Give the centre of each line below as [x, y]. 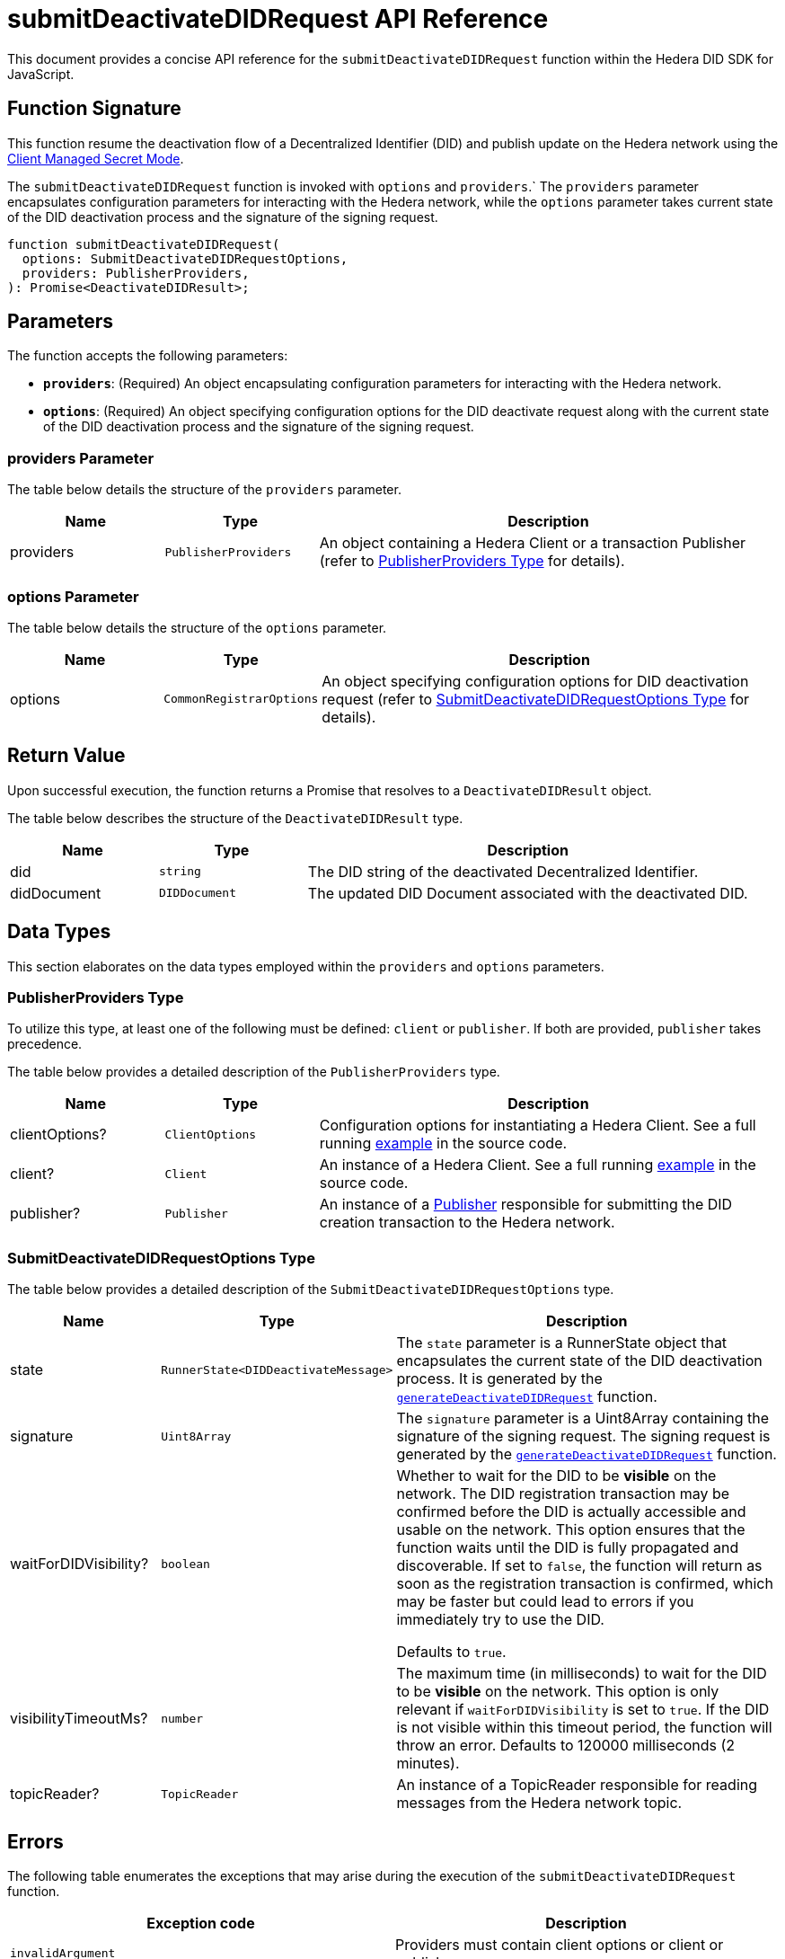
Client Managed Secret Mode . [96, 158]
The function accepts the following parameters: [148, 356]
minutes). [428, 1764]
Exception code [201, 1923]
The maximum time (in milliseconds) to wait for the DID [582, 1674]
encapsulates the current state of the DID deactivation [579, 1361]
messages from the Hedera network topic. [539, 1803]
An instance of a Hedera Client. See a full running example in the [538, 1165]
